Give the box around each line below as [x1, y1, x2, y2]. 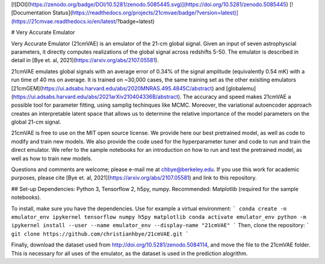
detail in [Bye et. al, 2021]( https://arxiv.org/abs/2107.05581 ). [11, 57, 159, 64]
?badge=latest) [117, 17, 155, 25]
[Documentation [11, 9, 51, 16]
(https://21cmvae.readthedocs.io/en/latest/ [11, 17, 117, 25]
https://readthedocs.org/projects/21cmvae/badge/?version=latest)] [72, 9, 239, 16]
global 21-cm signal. [11, 118, 61, 126]
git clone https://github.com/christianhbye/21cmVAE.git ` [11, 230, 190, 237]
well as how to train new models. [11, 154, 93, 162]
